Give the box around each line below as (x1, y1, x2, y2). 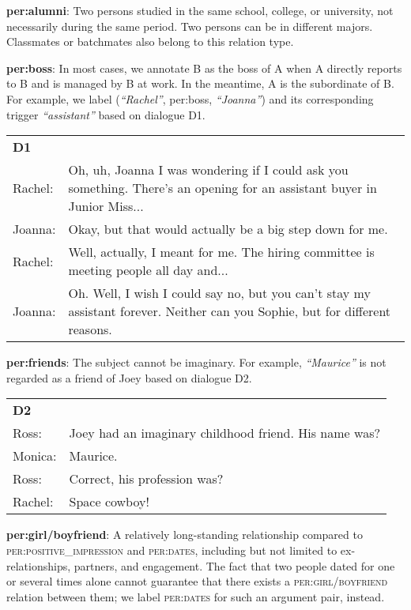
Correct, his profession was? (69, 469, 224, 488)
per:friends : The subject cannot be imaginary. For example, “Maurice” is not (6, 354, 386, 371)
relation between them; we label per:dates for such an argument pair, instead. (6, 588, 385, 604)
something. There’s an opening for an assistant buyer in (68, 179, 377, 198)
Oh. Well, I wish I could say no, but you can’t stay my (68, 284, 371, 303)
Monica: (13, 446, 57, 465)
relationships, (6, 557, 71, 574)
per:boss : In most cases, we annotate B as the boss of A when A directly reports (6, 59, 402, 76)
